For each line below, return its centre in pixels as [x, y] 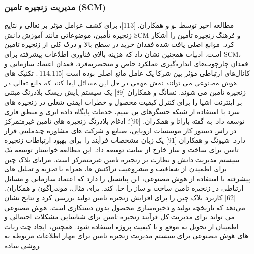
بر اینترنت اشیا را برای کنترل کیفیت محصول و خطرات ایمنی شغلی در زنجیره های [123, 101]
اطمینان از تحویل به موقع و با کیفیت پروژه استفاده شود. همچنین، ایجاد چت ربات [122, 226]
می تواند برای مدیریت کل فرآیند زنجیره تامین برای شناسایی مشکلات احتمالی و [119, 217]
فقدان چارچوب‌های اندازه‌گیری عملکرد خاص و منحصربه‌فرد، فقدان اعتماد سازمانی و [126, 63]
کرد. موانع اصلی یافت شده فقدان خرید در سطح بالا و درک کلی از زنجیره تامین [119, 44]
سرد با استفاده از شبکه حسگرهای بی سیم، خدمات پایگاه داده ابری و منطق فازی [122, 111]
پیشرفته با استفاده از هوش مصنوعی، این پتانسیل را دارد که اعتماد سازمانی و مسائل [127, 178]
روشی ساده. [23, 245]
